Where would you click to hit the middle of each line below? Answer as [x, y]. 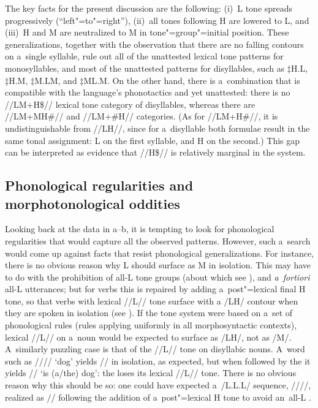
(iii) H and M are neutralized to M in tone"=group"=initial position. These [147, 32]
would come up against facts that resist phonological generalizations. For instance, [159, 253]
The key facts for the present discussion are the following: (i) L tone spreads [149, 8]
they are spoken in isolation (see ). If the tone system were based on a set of [149, 313]
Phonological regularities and [99, 185]
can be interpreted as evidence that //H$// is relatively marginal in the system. [155, 152]
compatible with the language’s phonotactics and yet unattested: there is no [148, 92]
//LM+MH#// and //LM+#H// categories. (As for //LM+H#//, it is [142, 116]
